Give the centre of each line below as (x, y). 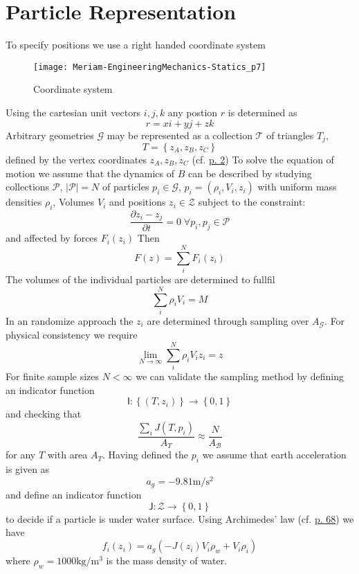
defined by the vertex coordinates (76, 160)
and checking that (44, 414)
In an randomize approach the (70, 320)
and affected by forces (52, 238)
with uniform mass (297, 187)
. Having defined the (146, 455)
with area (67, 455)
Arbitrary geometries (50, 135)
